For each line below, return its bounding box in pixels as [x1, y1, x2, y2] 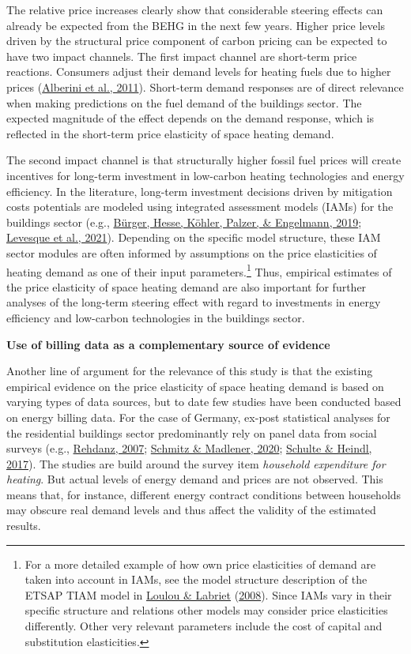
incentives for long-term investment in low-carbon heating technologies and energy [6, 167, 405, 183]
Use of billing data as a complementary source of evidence [6, 336, 330, 352]
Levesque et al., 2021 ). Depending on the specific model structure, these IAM [6, 229, 381, 246]
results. [6, 517, 41, 534]
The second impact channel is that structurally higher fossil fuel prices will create [6, 152, 402, 168]
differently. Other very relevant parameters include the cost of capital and [25, 618, 383, 634]
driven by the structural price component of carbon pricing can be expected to [6, 32, 387, 49]
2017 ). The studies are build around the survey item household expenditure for [6, 455, 386, 472]
